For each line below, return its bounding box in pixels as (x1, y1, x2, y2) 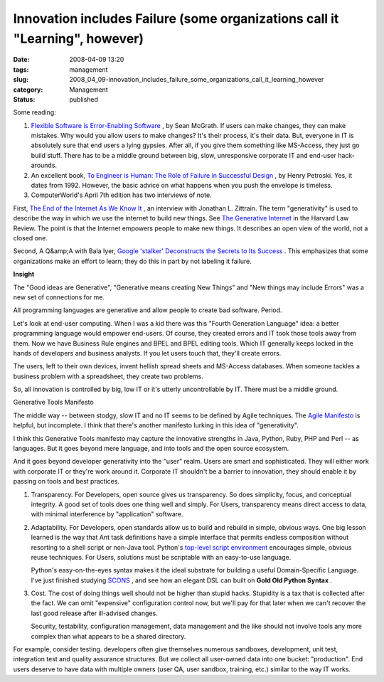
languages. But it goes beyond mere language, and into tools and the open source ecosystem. (13, 444, 289, 453)
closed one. (13, 233, 48, 242)
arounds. (31, 161, 57, 170)
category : (13, 85, 43, 94)
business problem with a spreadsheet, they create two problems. (13, 372, 204, 380)
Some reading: (13, 108, 56, 117)
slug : (13, 75, 28, 84)
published (69, 95, 99, 103)
